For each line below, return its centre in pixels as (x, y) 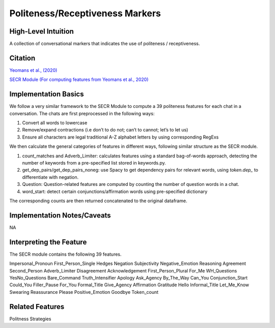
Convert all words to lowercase (55, 123)
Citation (22, 58)
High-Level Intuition (42, 31)
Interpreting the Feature (48, 242)
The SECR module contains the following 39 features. (65, 254)
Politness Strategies (30, 319)
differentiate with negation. (50, 177)
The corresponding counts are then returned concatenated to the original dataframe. (98, 201)
